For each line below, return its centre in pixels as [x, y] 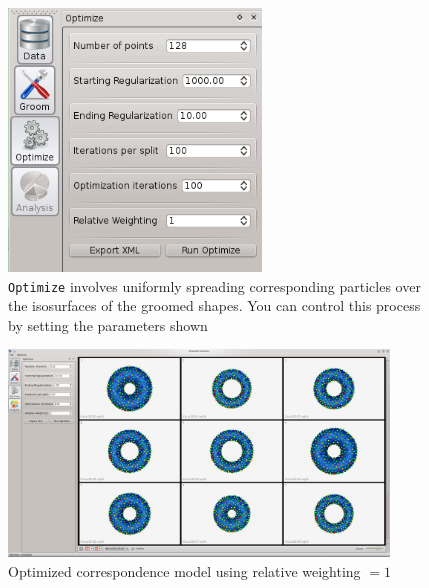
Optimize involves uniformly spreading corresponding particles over [214, 285]
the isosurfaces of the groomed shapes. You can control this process [214, 305]
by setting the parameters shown [108, 324]
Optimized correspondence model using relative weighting [184, 570]
